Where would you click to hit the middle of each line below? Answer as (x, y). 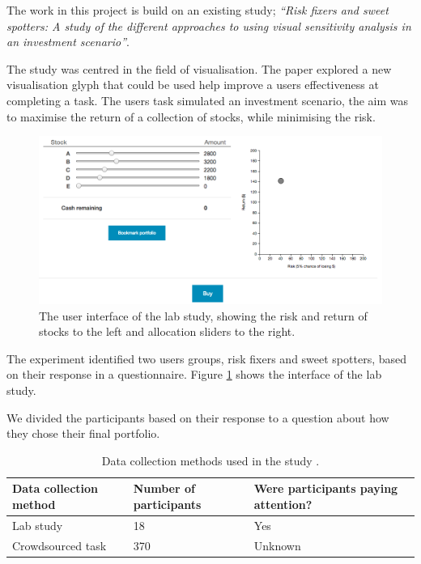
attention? (283, 504)
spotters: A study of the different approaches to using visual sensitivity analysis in (209, 25)
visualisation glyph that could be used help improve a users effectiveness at (193, 85)
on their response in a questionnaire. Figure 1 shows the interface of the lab (194, 374)
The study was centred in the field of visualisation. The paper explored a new (199, 68)
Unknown (277, 545)
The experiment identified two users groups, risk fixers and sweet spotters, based (207, 358)
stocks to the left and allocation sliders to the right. (167, 331)
